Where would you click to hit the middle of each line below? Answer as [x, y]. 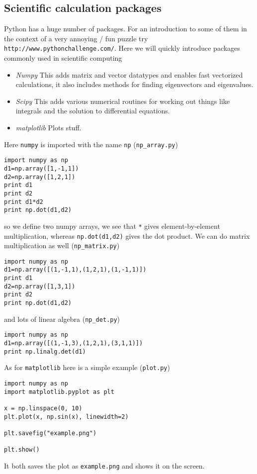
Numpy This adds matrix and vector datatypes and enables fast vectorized [129, 74]
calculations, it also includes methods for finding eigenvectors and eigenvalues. [134, 84]
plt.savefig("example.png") [50, 433]
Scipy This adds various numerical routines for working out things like [123, 101]
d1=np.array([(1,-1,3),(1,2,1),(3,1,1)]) [74, 343]
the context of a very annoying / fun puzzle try [76, 38]
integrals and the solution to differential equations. [93, 111]
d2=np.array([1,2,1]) [40, 177]
